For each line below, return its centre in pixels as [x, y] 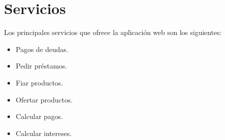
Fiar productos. [39, 82]
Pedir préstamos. [41, 66]
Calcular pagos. [39, 116]
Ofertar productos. [44, 99]
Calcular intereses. [44, 133]
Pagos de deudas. [42, 49]
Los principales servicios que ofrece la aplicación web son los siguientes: [113, 32]
